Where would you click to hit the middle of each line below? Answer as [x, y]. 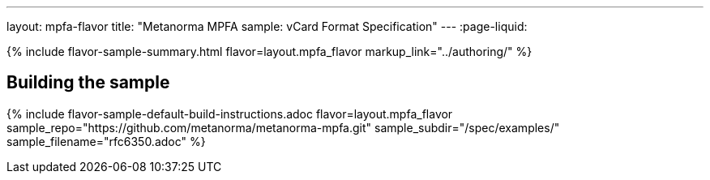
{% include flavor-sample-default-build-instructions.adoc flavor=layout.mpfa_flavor [230, 114]
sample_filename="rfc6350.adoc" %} [106, 141]
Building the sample [88, 83]
